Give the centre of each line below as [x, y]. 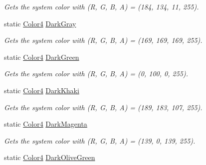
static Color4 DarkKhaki [42, 90]
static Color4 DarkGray [40, 23]
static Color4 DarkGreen [42, 57]
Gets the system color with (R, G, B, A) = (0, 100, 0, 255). [96, 74]
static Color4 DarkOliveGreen [50, 157]
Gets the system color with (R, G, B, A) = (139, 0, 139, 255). [100, 140]
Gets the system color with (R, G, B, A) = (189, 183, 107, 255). [103, 107]
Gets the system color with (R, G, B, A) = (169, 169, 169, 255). [103, 40]
